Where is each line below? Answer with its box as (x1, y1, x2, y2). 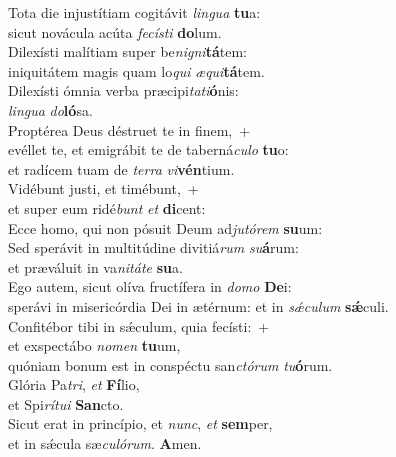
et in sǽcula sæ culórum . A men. (8, 433, 202, 454)
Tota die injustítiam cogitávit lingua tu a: (8, 2, 261, 22)
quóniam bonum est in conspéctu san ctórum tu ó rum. (8, 354, 333, 375)
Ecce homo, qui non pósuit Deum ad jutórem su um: (8, 217, 323, 238)
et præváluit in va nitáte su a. (8, 256, 183, 277)
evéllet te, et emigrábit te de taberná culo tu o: (8, 139, 289, 160)
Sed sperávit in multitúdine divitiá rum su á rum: (8, 237, 299, 258)
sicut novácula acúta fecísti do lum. (8, 21, 222, 42)
